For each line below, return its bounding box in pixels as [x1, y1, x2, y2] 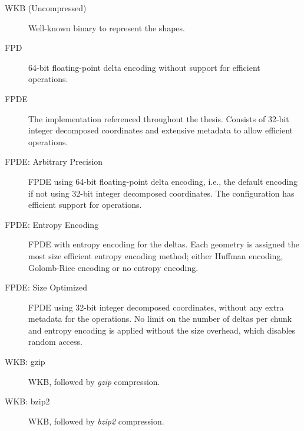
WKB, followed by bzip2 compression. [28, 414, 164, 427]
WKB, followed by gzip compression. [28, 375, 160, 387]
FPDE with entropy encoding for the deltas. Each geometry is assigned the [28, 238, 299, 250]
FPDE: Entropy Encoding [5, 218, 99, 230]
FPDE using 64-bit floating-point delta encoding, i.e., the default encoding [28, 175, 298, 187]
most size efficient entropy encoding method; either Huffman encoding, [28, 249, 283, 262]
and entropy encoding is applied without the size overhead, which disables [28, 324, 296, 336]
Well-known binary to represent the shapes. [28, 21, 185, 34]
